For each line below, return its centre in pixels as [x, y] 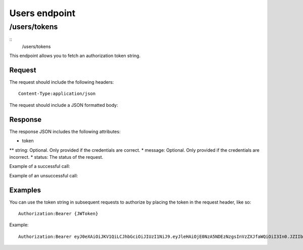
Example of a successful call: [40, 166]
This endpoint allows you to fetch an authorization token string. [75, 56]
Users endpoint [42, 13]
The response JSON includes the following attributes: [65, 132]
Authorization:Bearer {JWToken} [58, 214]
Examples [25, 190]
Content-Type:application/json [57, 94]
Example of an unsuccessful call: [44, 175]
